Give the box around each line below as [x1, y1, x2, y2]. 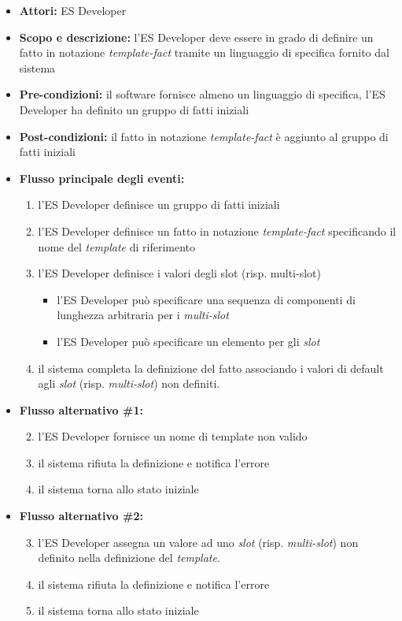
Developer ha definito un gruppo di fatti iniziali [19, 101, 249, 117]
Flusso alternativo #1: [19, 401, 143, 418]
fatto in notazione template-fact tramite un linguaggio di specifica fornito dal [19, 44, 389, 61]
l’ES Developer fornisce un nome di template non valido [38, 428, 308, 444]
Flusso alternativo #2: [19, 508, 143, 524]
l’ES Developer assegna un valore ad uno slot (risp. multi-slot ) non [38, 534, 359, 550]
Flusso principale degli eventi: [19, 169, 185, 186]
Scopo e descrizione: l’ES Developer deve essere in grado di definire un [19, 28, 374, 45]
